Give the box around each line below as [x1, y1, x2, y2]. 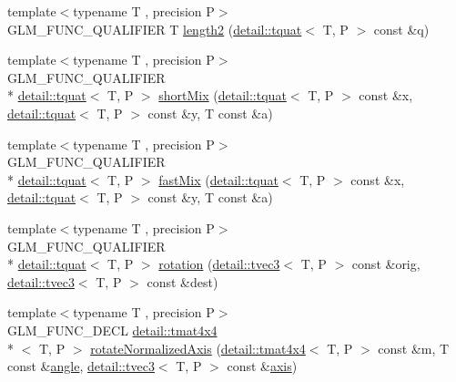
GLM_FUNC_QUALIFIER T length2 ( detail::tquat [7, 19, 302, 38]
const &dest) [147, 272, 218, 291]
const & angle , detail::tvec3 [7, 356, 155, 376]
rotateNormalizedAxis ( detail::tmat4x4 [90, 338, 306, 357]
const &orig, [351, 254, 421, 274]
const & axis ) [227, 356, 298, 376]
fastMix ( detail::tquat [158, 170, 279, 189]
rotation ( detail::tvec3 [158, 254, 280, 274]
